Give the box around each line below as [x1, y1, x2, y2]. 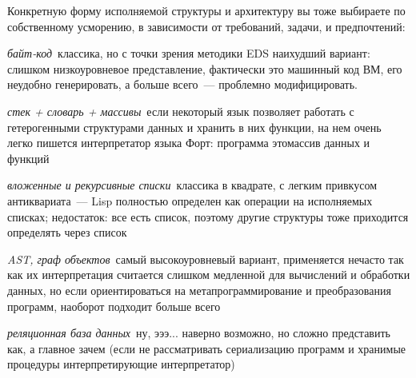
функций [7, 149, 50, 166]
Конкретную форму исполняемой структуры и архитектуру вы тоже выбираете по [7, 2, 406, 18]
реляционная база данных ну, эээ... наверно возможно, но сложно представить [7, 324, 390, 341]
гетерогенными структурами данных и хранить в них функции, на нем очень [7, 118, 382, 135]
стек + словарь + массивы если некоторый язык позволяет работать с [7, 102, 354, 119]
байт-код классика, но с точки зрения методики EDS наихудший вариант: [7, 45, 370, 62]
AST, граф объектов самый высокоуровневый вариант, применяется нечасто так [7, 250, 404, 267]
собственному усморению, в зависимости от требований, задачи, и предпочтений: [7, 18, 406, 34]
